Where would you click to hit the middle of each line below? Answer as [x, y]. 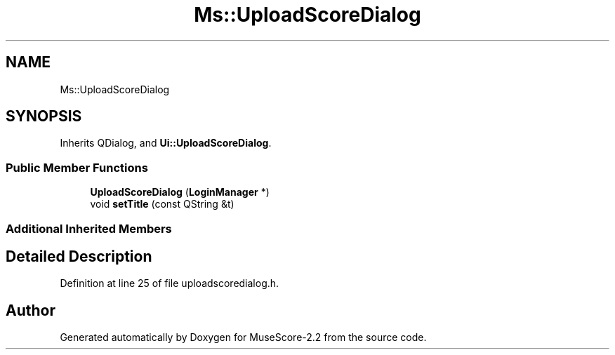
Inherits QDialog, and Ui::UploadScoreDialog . [166, 143]
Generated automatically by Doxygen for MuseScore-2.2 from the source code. [243, 337]
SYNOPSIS [44, 116]
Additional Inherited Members [89, 228]
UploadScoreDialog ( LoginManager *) [180, 192]
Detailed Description [79, 256]
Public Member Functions [77, 167]
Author [31, 310]
